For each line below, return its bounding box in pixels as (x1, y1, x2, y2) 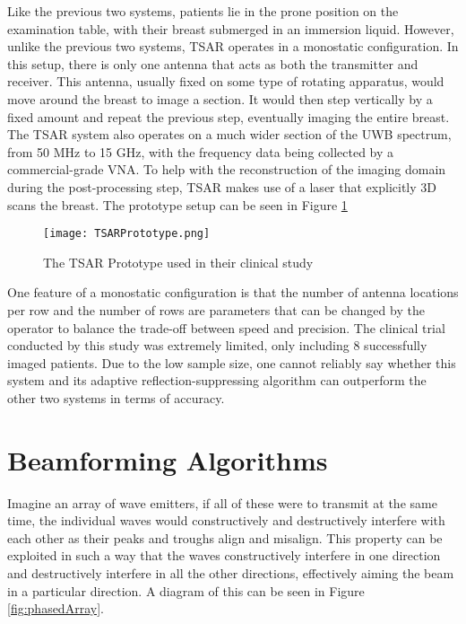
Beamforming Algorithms (7, 441, 328, 478)
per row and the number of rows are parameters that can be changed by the (7, 300, 425, 319)
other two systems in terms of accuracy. (7, 388, 225, 407)
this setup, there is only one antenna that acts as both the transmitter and (7, 54, 419, 73)
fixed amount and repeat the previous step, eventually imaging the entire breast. (7, 107, 450, 126)
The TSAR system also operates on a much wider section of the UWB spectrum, (7, 125, 452, 144)
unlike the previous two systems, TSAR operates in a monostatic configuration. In (7, 37, 459, 56)
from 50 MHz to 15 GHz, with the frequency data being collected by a (7, 142, 394, 161)
